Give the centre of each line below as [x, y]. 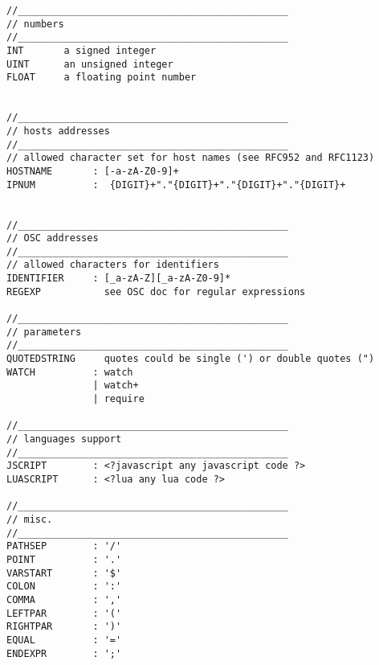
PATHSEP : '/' [64, 546]
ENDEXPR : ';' [64, 653]
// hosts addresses [58, 131]
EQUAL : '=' [64, 640]
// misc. [30, 519]
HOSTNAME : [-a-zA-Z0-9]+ [93, 171]
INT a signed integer [82, 50]
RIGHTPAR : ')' [64, 627]
